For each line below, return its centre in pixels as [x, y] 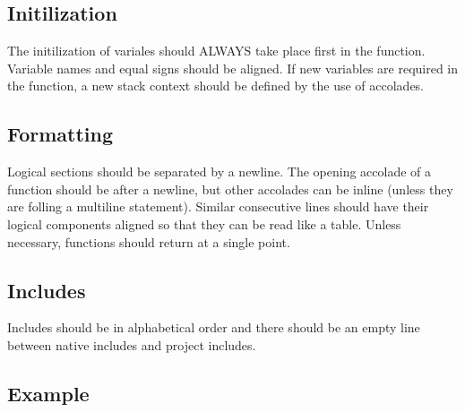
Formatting [60, 134]
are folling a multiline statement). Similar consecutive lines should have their [218, 206]
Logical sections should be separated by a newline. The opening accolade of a [220, 172]
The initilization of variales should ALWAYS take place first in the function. [216, 51]
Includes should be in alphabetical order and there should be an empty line [214, 327]
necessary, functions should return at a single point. [149, 241]
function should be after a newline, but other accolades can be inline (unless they [230, 189]
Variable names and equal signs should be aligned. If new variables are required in [233, 68]
